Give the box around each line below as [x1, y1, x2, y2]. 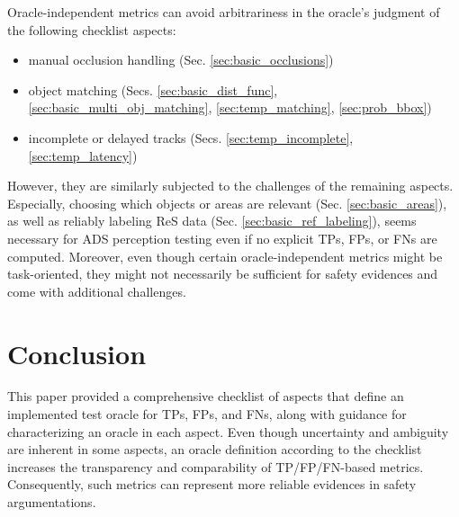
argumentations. [7, 493, 96, 511]
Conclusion [7, 334, 147, 371]
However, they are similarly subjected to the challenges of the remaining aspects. [7, 176, 454, 195]
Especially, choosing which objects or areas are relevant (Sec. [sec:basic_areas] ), [7, 193, 447, 212]
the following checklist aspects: [7, 20, 176, 39]
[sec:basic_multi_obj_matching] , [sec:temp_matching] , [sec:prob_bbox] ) [28, 98, 432, 117]
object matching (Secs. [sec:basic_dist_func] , [28, 80, 278, 99]
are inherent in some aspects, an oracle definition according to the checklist [7, 440, 422, 459]
